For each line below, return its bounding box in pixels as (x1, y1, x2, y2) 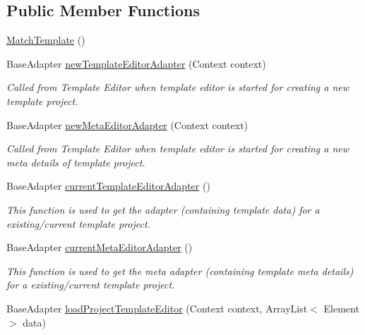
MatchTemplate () (6, 32, 85, 47)
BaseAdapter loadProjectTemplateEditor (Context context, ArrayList (6, 300, 308, 315)
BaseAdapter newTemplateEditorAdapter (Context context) (6, 56, 266, 71)
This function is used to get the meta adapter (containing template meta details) (6, 263, 354, 278)
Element (323, 300, 359, 315)
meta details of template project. (6, 154, 145, 169)
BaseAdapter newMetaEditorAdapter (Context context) (6, 117, 249, 132)
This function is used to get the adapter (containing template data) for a (6, 202, 320, 217)
